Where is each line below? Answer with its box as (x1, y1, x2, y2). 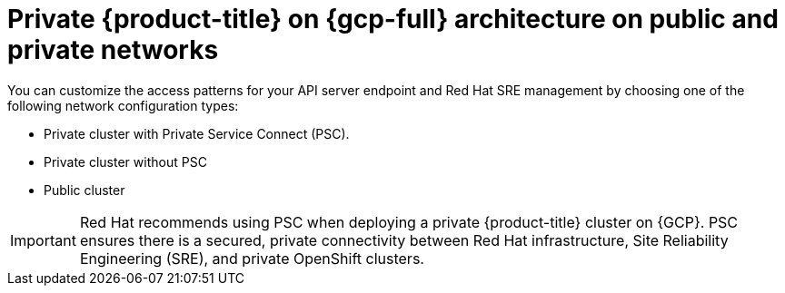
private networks (7, 34, 219, 65)
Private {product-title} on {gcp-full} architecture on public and (7, 4, 779, 34)
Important (10, 230, 76, 249)
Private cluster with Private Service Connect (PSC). (44, 125, 350, 142)
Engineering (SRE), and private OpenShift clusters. (79, 249, 424, 268)
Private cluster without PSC (44, 153, 207, 170)
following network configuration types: (7, 97, 239, 113)
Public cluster (44, 181, 125, 198)
